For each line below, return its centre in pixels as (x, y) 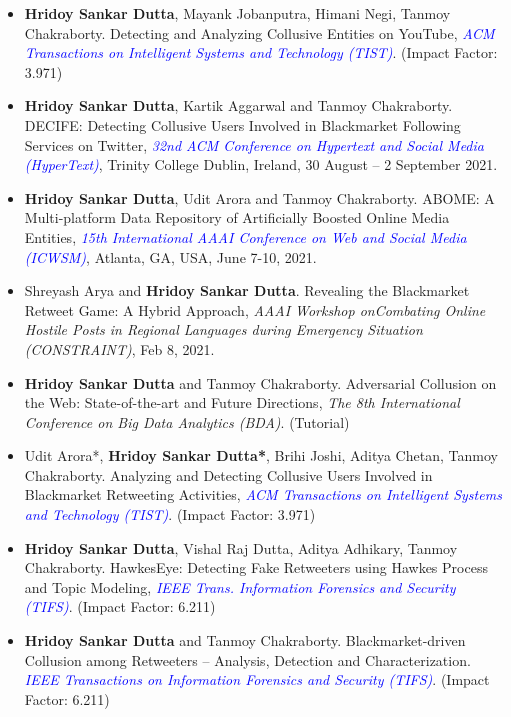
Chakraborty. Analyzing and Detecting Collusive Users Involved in (228, 474)
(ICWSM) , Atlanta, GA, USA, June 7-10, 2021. (170, 256)
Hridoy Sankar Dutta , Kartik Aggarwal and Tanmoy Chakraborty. (238, 105)
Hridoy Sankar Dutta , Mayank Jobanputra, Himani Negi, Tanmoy (237, 13)
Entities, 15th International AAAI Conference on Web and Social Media (245, 236)
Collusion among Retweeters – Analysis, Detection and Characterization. (247, 659)
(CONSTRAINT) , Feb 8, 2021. (119, 348)
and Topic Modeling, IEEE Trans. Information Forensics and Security (240, 586)
